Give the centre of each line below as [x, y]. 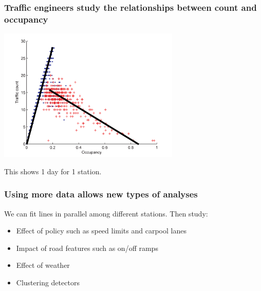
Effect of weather [43, 265]
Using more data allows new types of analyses [101, 194]
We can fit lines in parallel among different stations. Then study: [106, 213]
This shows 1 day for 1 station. [53, 171]
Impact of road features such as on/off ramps [87, 248]
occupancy [26, 19]
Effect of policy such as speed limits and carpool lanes [101, 231]
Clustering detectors [48, 282]
